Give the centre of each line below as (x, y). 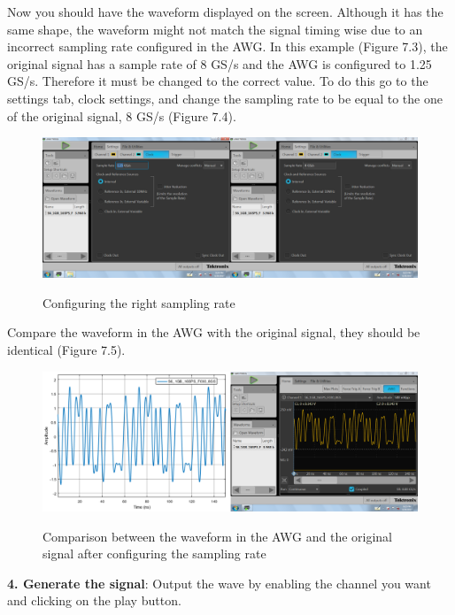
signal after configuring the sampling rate (154, 553)
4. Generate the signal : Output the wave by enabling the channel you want (219, 583)
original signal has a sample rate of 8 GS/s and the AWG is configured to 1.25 (220, 63)
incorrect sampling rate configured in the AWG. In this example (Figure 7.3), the (227, 46)
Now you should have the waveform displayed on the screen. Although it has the (225, 12)
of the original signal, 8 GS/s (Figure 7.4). (122, 115)
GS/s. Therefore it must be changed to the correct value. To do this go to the (218, 81)
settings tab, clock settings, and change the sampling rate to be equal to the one (225, 98)
